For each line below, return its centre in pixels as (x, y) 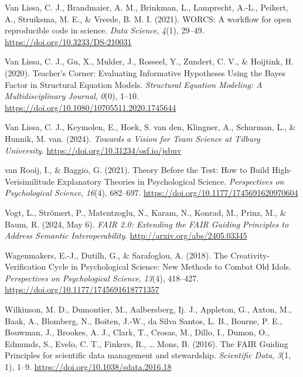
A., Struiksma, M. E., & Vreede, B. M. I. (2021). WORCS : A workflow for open (148, 18)
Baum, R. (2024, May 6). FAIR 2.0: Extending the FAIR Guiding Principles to (147, 224)
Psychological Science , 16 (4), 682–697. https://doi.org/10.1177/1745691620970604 (151, 193)
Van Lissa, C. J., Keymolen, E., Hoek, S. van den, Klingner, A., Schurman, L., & (150, 127)
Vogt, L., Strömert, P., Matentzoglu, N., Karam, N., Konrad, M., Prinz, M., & (146, 212)
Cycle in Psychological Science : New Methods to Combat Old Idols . (170, 266)
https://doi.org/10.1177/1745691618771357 (82, 289)
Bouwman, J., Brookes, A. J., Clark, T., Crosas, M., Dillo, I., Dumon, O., (137, 332)
